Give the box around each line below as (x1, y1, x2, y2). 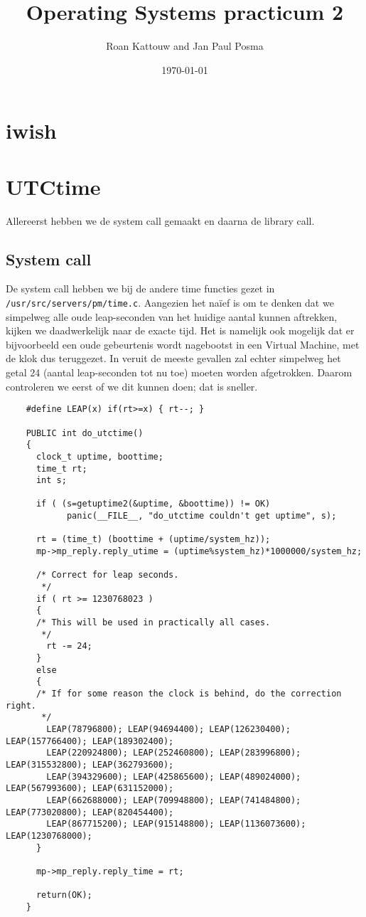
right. (6, 700, 36, 711)
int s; (36, 475, 67, 486)
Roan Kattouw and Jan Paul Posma (106, 38, 264, 53)
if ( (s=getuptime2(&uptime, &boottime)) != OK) (36, 499, 271, 509)
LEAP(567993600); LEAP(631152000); (6, 783, 174, 794)
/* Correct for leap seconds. (36, 570, 179, 581)
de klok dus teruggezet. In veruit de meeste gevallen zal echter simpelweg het (6, 351, 341, 366)
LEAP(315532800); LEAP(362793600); (6, 759, 174, 770)
